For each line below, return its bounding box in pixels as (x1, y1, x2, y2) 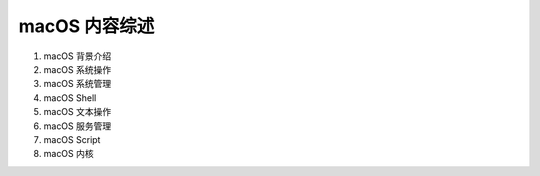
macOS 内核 (43, 148, 94, 160)
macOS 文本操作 (43, 106, 112, 118)
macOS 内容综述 (18, 15, 155, 37)
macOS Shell (43, 91, 97, 104)
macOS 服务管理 (43, 120, 112, 132)
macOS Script (43, 133, 101, 145)
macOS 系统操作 (43, 63, 112, 75)
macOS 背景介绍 (43, 50, 112, 62)
